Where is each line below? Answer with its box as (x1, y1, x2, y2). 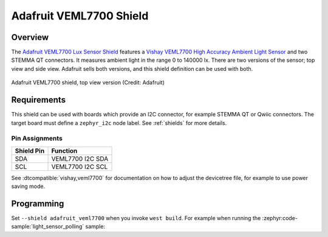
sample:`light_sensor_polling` (11, 223, 84, 230)
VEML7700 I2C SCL (51, 162, 108, 171)
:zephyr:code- (262, 214, 298, 221)
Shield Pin (15, 146, 45, 155)
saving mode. (11, 182, 46, 190)
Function (51, 146, 78, 155)
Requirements (11, 95, 66, 105)
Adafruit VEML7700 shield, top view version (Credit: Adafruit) (11, 79, 165, 86)
